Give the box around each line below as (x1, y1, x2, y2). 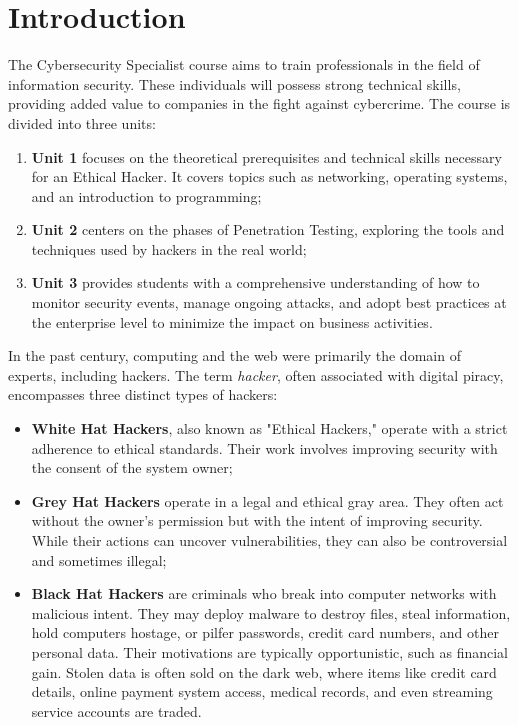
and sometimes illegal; (31, 549, 167, 570)
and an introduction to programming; (31, 185, 262, 206)
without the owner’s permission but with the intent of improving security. (31, 510, 483, 531)
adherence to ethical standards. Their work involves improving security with (31, 437, 498, 458)
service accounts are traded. (31, 700, 202, 721)
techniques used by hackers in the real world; (31, 238, 307, 259)
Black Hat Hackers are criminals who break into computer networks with (31, 583, 497, 604)
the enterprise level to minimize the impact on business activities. (31, 311, 433, 332)
